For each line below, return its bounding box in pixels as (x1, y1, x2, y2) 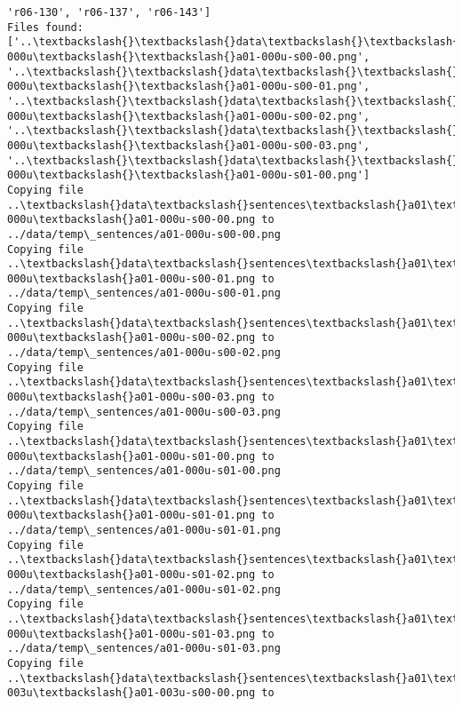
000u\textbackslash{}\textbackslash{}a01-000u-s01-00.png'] (7, 169, 370, 182)
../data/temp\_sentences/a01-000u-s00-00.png (7, 227, 281, 241)
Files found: (7, 20, 84, 34)
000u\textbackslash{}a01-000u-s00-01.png (7, 272, 256, 285)
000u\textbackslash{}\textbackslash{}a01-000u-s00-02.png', (7, 109, 370, 123)
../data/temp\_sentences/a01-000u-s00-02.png (7, 346, 281, 360)
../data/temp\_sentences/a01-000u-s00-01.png (7, 287, 281, 300)
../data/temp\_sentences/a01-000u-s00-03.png (7, 405, 281, 418)
